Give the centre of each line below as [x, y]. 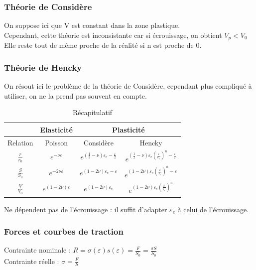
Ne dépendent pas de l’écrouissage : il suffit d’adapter [86, 209]
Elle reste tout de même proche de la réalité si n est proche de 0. [103, 45]
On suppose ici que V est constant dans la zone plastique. [92, 25]
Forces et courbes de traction [64, 231]
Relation [20, 142]
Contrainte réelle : [32, 261]
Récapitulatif [92, 112]
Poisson [57, 142]
